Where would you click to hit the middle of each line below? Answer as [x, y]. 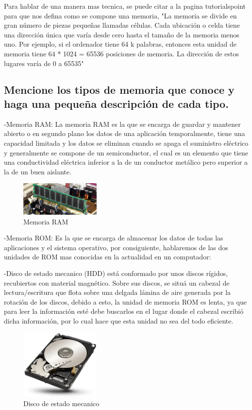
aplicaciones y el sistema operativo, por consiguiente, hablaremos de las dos [116, 247]
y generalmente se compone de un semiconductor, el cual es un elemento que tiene [126, 152]
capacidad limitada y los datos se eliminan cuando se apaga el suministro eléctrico [126, 143]
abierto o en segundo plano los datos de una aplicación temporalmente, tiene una [125, 133]
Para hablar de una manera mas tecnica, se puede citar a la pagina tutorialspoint [125, 6]
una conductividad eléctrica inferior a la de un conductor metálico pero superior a [126, 162]
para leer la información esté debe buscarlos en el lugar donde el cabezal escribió [124, 311]
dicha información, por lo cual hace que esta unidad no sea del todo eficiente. [119, 320]
